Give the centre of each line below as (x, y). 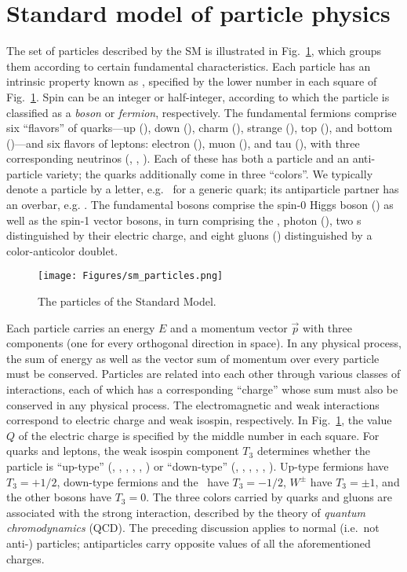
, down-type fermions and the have (143, 481)
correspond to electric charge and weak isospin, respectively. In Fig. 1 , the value (199, 420)
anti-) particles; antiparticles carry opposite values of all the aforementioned (189, 543)
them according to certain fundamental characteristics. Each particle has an (189, 66)
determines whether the (313, 451)
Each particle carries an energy (81, 327)
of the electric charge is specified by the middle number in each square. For (199, 435)
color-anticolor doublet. (62, 250)
